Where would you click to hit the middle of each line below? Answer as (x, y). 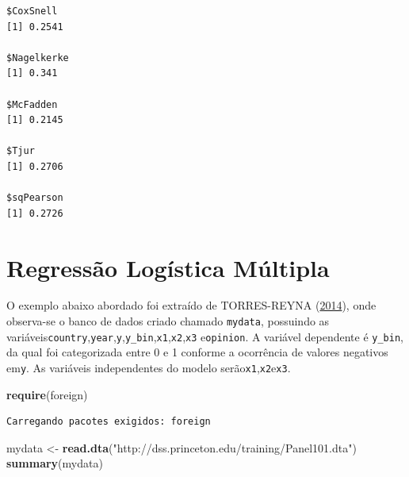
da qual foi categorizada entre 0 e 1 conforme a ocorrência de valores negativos (197, 352)
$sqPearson (35, 198)
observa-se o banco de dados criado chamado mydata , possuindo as (168, 321)
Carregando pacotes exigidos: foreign (109, 422)
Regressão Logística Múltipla (168, 267)
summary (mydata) (55, 463)
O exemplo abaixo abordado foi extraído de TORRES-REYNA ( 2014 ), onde (191, 305)
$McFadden (32, 104)
